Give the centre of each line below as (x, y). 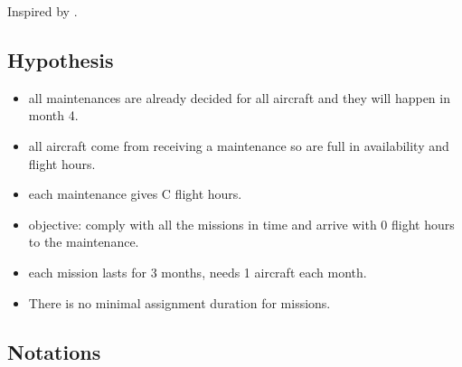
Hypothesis (61, 59)
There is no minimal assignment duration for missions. (179, 302)
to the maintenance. (84, 242)
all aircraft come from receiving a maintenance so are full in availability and (239, 145)
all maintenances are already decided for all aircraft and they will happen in (239, 97)
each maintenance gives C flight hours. (135, 194)
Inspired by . (42, 11)
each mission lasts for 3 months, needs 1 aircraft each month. (198, 272)
